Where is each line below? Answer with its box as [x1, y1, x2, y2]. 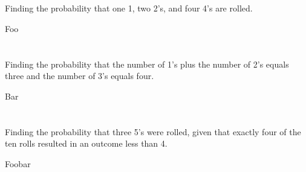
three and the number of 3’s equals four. [5, 69, 154, 82]
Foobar [5, 157, 31, 170]
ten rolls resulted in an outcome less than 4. [5, 137, 168, 150]
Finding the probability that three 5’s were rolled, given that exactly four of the [5, 125, 301, 138]
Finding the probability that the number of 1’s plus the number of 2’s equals [5, 57, 289, 70]
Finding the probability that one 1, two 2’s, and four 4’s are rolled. [5, 2, 253, 14]
